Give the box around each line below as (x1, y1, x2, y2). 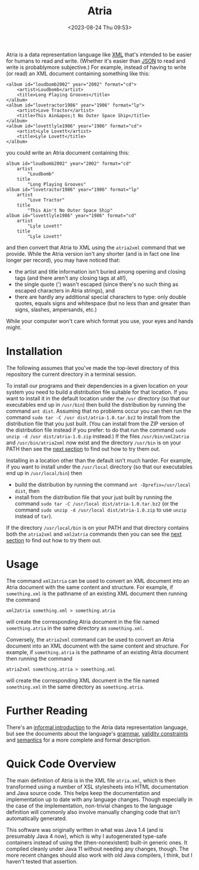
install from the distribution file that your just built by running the (14, 494, 172, 501)
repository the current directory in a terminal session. (6, 370, 137, 378)
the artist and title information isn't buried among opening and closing (14, 268, 186, 275)
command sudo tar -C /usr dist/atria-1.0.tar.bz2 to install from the (6, 413, 180, 420)
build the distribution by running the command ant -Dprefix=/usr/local (14, 480, 191, 488)
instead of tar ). (14, 513, 53, 520)
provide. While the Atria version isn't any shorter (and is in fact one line (6, 250, 180, 257)
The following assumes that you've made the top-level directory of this (6, 364, 179, 371)
